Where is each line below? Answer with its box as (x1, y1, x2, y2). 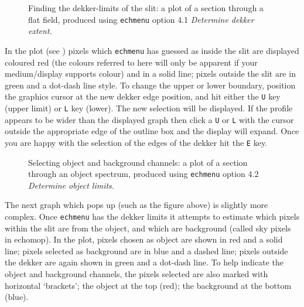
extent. (28, 25, 52, 37)
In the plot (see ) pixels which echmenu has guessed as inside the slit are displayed (5, 44, 299, 56)
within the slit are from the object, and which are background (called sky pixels (5, 221, 291, 234)
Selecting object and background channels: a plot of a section (28, 156, 248, 168)
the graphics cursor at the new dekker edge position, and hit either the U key (5, 90, 281, 103)
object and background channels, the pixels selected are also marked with (5, 267, 268, 279)
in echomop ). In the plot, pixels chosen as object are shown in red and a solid (5, 233, 283, 245)
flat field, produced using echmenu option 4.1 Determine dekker (28, 13, 254, 25)
